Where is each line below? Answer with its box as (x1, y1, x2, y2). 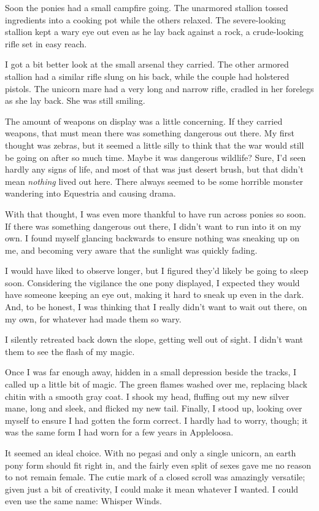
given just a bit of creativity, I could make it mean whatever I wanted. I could (5, 482, 299, 495)
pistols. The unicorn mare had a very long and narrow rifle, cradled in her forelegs (5, 82, 314, 95)
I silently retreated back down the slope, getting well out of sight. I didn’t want (5, 333, 304, 346)
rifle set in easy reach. (5, 37, 87, 50)
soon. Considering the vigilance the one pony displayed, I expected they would (5, 276, 300, 289)
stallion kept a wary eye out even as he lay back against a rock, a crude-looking (5, 25, 304, 38)
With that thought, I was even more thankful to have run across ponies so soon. (5, 207, 306, 220)
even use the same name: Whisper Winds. (5, 494, 162, 507)
